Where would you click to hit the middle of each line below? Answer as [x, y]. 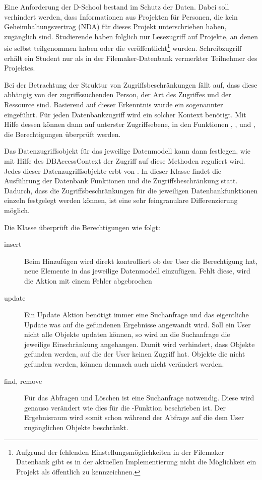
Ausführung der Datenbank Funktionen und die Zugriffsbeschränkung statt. [121, 181]
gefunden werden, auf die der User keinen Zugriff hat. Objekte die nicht [135, 354]
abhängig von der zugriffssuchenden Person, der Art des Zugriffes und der [118, 94]
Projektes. [20, 68]
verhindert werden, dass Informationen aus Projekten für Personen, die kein [121, 16]
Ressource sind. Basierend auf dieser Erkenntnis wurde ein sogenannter [114, 104]
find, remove [23, 381]
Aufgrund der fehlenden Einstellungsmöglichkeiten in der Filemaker [120, 452]
